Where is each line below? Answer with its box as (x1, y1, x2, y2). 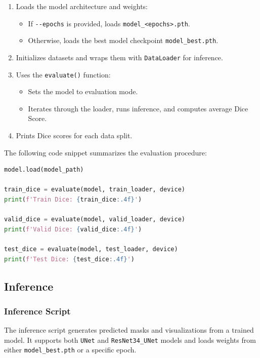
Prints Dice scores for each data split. (16, 130, 133, 140)
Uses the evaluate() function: (16, 69, 111, 79)
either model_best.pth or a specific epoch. (4, 344, 137, 355)
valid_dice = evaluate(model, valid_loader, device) (4, 216, 185, 223)
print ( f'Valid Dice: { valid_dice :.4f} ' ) (4, 225, 142, 233)
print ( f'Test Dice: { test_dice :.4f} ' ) (4, 255, 135, 263)
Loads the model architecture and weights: (16, 1, 148, 11)
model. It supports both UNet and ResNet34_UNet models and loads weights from (4, 334, 256, 345)
